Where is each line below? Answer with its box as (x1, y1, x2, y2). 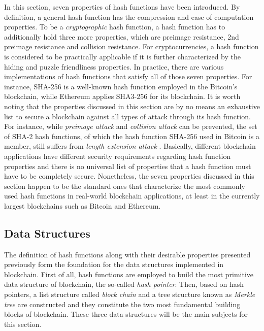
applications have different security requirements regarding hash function (4, 150, 231, 161)
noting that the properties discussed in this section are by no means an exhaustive (4, 101, 260, 111)
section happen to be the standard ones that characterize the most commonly (4, 180, 245, 191)
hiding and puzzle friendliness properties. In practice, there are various (4, 61, 224, 72)
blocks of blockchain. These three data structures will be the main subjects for (4, 309, 248, 319)
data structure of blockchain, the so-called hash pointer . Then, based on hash (4, 279, 244, 289)
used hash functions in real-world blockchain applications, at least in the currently (4, 190, 260, 201)
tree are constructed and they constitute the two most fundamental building (4, 299, 241, 309)
